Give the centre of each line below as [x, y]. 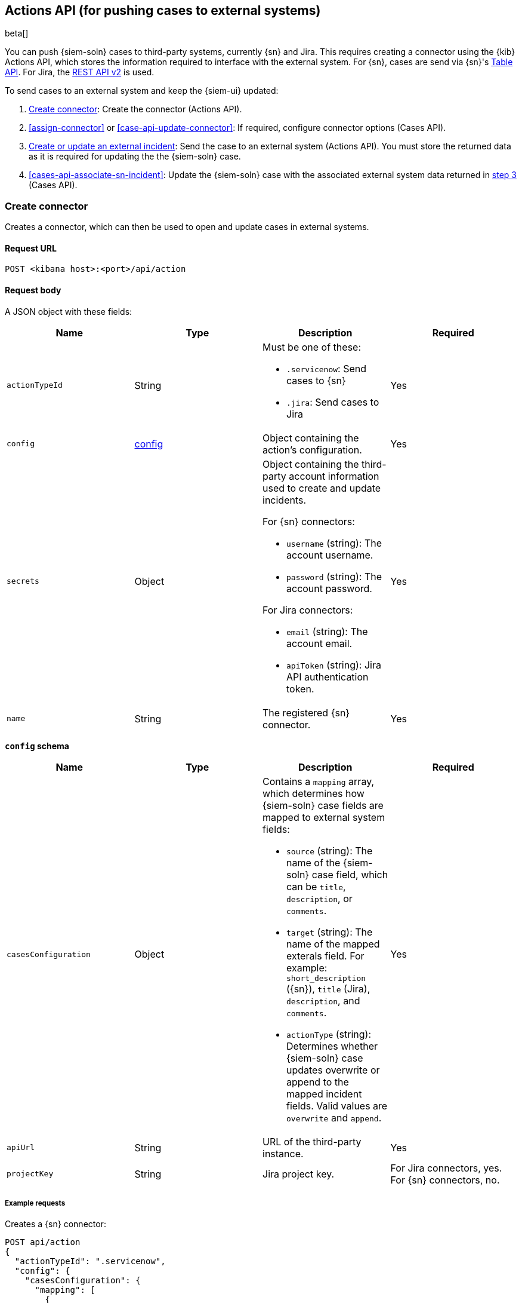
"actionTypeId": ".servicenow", [90, 1261]
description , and [323, 1000]
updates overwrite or [333, 1070]
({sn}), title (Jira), [328, 988]
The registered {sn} [306, 712]
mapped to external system [324, 817]
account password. [329, 588]
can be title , [316, 886]
